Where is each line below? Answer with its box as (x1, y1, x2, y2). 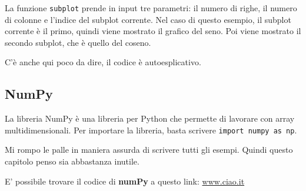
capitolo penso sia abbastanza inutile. (5, 155, 139, 167)
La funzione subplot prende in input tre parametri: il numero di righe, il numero (5, 2, 297, 14)
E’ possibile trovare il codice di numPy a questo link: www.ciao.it (5, 175, 245, 187)
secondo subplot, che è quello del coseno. (5, 36, 151, 48)
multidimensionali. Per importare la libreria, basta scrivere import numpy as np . (5, 123, 297, 136)
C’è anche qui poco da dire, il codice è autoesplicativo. (5, 56, 201, 68)
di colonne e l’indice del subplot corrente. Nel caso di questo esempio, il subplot (5, 13, 291, 25)
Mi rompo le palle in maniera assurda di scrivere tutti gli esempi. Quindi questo (5, 143, 293, 156)
